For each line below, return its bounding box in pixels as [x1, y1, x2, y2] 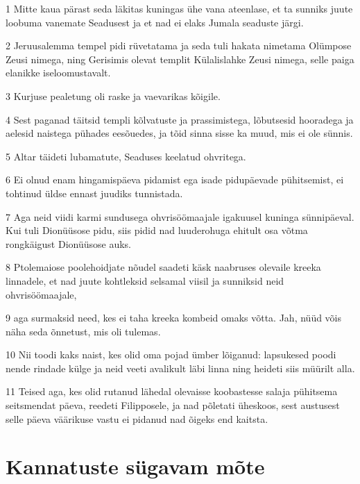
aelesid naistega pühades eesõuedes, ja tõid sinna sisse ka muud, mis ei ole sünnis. [6, 126, 353, 140]
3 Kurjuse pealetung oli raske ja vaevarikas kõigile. [6, 88, 221, 103]
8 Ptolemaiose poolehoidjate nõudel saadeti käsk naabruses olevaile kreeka [6, 260, 321, 274]
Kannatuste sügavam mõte [6, 452, 265, 481]
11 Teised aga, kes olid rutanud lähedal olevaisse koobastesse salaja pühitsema [6, 384, 338, 399]
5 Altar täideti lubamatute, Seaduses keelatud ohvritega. [6, 149, 246, 163]
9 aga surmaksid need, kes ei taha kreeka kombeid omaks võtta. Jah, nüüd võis [6, 310, 342, 325]
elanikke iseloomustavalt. [6, 65, 111, 80]
